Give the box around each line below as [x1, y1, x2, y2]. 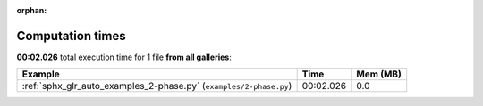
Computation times [16, 28, 126, 44]
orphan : [16, 5, 47, 15]
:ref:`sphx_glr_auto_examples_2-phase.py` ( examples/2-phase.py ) [21, 80, 292, 93]
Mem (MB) [356, 68, 402, 80]
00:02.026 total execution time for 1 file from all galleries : [16, 52, 232, 62]
